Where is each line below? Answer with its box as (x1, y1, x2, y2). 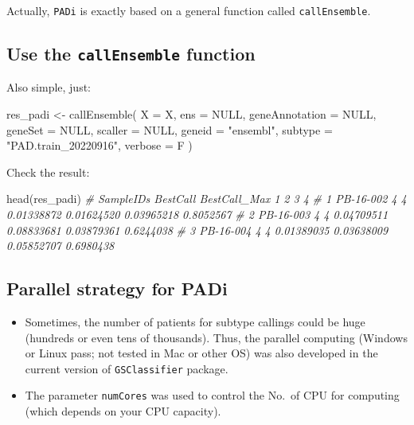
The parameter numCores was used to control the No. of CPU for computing (25, 387, 400, 404)
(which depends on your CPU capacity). (25, 403, 221, 419)
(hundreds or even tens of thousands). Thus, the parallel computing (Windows (25, 329, 408, 345)
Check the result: (6, 163, 90, 180)
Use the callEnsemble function (6, 41, 256, 66)
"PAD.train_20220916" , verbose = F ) (6, 137, 193, 154)
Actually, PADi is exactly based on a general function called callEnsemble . (6, 2, 371, 18)
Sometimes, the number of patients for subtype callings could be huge (25, 313, 365, 329)
